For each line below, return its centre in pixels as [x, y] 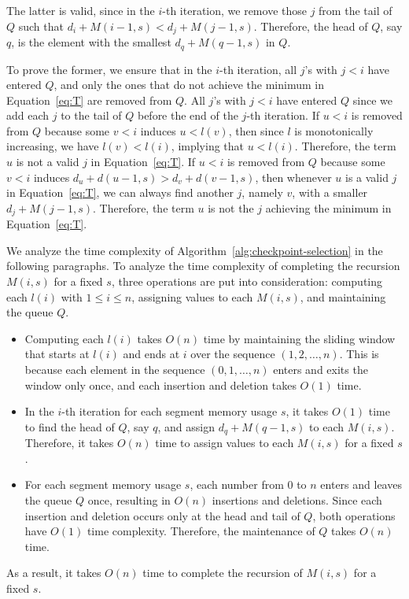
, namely [262, 192]
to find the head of [70, 426]
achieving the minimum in [328, 207]
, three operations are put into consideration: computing [247, 281]
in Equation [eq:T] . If [143, 162]
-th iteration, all [258, 69]
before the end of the [188, 115]
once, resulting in [129, 500]
